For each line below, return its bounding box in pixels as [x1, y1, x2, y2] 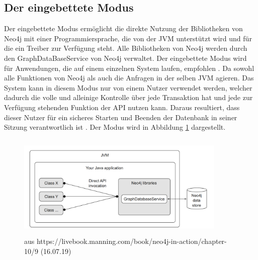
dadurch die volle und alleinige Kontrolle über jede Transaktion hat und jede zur [4, 92, 253, 103]
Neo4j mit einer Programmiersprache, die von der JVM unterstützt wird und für [4, 33, 252, 43]
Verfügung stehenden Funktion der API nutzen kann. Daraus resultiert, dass [4, 102, 240, 112]
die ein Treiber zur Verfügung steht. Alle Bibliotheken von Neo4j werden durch [4, 43, 247, 53]
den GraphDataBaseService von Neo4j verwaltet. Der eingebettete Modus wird [4, 52, 247, 63]
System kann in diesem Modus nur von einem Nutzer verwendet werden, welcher [4, 82, 252, 93]
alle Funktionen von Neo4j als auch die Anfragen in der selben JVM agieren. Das [4, 72, 254, 83]
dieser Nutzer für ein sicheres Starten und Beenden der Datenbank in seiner [4, 112, 237, 122]
